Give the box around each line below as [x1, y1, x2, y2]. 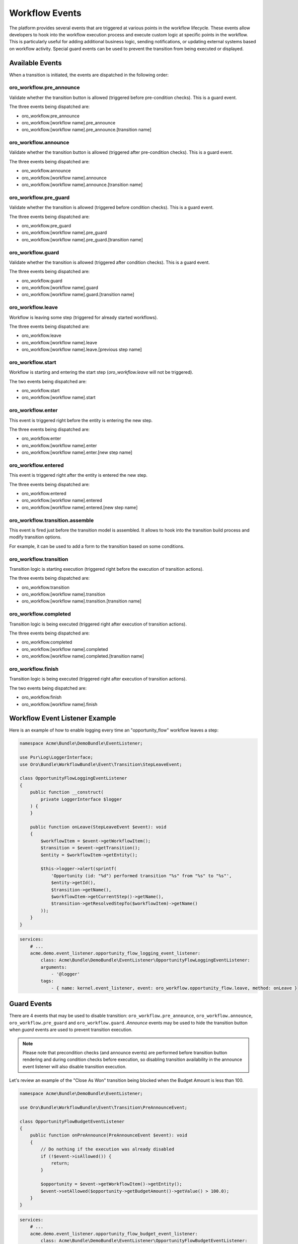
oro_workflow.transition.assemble [9, 517, 94, 523]
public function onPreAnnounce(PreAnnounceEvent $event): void [30, 1133, 188, 1138]
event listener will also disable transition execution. [22, 1063, 127, 1069]
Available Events [9, 59, 62, 67]
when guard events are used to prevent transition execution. [9, 1027, 133, 1033]
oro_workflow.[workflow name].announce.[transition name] [21, 182, 143, 188]
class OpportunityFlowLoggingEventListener [19, 775, 128, 781]
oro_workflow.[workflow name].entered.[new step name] [21, 504, 138, 510]
